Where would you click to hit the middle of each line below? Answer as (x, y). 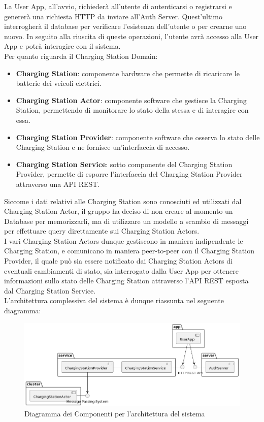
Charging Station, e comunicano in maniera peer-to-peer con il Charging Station (129, 251)
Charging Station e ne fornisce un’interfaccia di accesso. (103, 147)
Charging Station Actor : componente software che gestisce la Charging (131, 100)
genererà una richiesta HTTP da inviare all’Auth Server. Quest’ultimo (113, 16)
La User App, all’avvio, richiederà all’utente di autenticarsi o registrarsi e (118, 6)
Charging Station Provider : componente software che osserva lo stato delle (138, 137)
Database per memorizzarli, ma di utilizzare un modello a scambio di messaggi (126, 221)
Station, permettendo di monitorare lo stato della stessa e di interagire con (132, 110)
